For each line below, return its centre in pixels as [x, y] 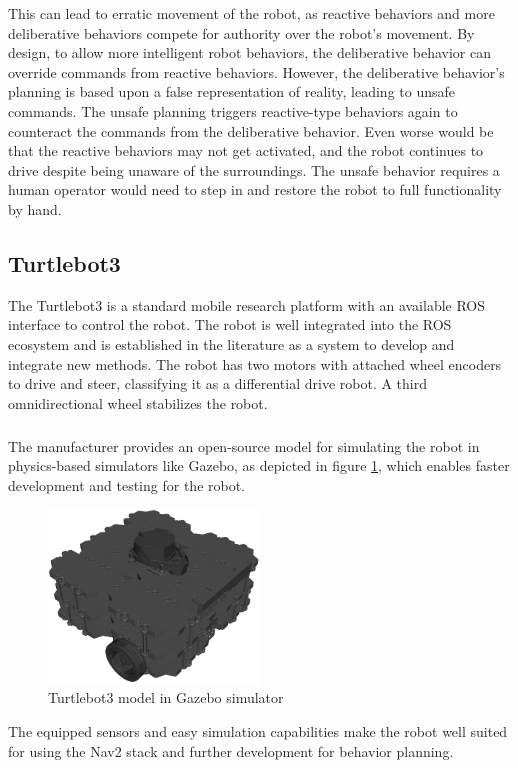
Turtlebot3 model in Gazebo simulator [166, 697]
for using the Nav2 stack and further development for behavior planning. [231, 750]
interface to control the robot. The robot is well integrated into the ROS [230, 324]
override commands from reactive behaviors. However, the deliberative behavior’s [256, 71]
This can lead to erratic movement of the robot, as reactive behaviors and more [251, 13]
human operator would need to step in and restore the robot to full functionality [255, 189]
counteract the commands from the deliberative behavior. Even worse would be [251, 130]
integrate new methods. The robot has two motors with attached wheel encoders [255, 363]
